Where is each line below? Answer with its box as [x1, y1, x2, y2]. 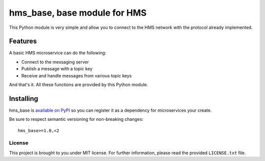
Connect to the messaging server [21, 59, 89, 65]
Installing [9, 94, 39, 103]
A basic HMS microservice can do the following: [9, 50, 106, 56]
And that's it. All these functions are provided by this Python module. [9, 82, 148, 88]
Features [9, 37, 37, 46]
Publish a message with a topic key [21, 66, 93, 72]
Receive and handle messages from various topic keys [21, 72, 132, 78]
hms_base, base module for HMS [9, 7, 147, 18]
